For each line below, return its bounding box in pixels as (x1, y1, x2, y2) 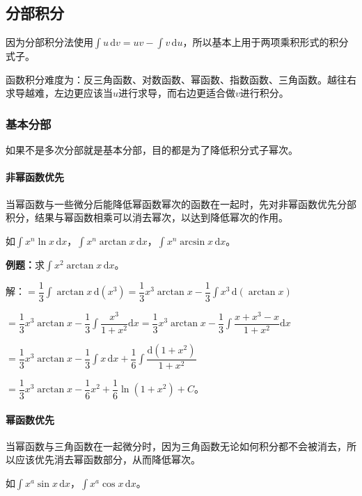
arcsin (180, 237, 205, 247)
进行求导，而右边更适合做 (118, 86, 236, 100)
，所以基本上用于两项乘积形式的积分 (182, 35, 349, 49)
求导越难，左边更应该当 (6, 86, 113, 100)
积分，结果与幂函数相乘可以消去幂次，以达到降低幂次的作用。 (6, 210, 288, 225)
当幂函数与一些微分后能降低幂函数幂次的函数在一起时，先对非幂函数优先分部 (6, 196, 356, 211)
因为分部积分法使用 (6, 35, 93, 49)
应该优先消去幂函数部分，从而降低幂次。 (15, 452, 200, 467)
